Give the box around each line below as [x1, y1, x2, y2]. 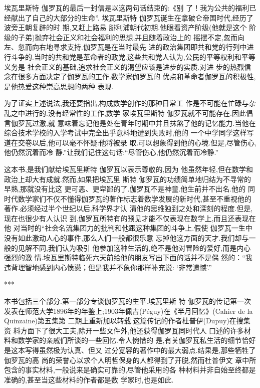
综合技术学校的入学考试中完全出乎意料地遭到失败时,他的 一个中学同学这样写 [4, 127, 254, 138]
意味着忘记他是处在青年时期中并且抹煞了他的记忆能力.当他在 [57, 117, 256, 128]
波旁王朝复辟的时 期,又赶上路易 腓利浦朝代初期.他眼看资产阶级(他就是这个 [4, 22, 247, 33]
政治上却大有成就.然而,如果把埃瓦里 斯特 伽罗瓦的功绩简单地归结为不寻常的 [4, 173, 251, 184]
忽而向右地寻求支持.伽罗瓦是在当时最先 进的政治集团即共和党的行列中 [18, 42, 247, 52]
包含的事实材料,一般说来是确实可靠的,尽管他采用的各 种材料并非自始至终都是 [4, 364, 256, 375]
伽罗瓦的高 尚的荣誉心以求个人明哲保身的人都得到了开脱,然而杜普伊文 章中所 [4, 354, 256, 365]
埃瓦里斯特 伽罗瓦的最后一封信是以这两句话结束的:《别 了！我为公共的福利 [4, 3, 249, 13]
